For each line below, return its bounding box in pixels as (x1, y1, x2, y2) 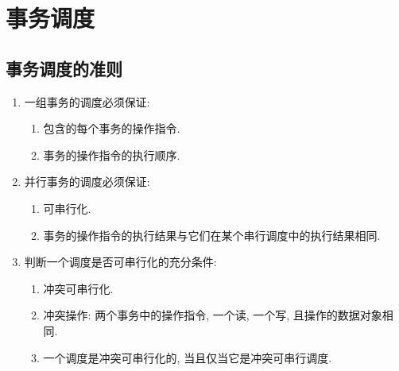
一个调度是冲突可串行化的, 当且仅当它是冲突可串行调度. (43, 349, 332, 365)
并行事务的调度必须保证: (24, 173, 150, 190)
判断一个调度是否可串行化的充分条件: (24, 253, 217, 270)
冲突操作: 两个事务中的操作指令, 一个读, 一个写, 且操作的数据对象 (43, 307, 382, 323)
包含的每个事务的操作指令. (43, 120, 180, 137)
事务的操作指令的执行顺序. (43, 146, 180, 163)
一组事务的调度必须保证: (24, 93, 150, 110)
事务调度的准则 (6, 56, 122, 80)
